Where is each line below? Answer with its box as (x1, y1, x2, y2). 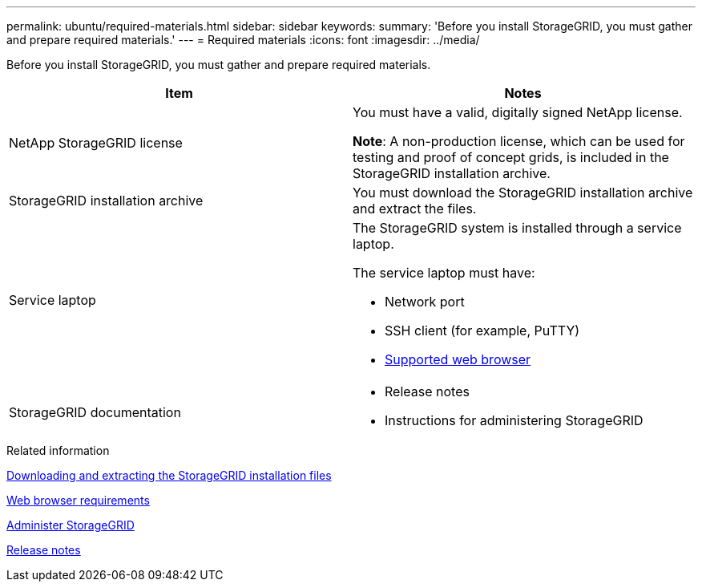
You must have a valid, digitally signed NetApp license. (353, 104, 683, 120)
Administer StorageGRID (6, 518, 135, 532)
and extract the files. (353, 201, 477, 217)
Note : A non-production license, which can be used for (353, 133, 685, 149)
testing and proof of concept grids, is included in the (353, 149, 669, 165)
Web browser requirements (6, 493, 150, 507)
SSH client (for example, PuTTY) (385, 322, 580, 339)
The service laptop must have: (353, 265, 535, 281)
